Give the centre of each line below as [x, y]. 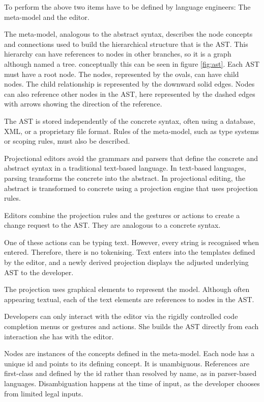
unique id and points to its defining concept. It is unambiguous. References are [127, 363]
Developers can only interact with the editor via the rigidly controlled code [121, 316]
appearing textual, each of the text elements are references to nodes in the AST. [129, 299]
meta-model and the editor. [47, 17]
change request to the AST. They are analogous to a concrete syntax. [112, 225]
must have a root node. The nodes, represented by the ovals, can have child [122, 74]
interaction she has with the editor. [59, 336]
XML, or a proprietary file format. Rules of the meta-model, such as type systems [132, 131]
